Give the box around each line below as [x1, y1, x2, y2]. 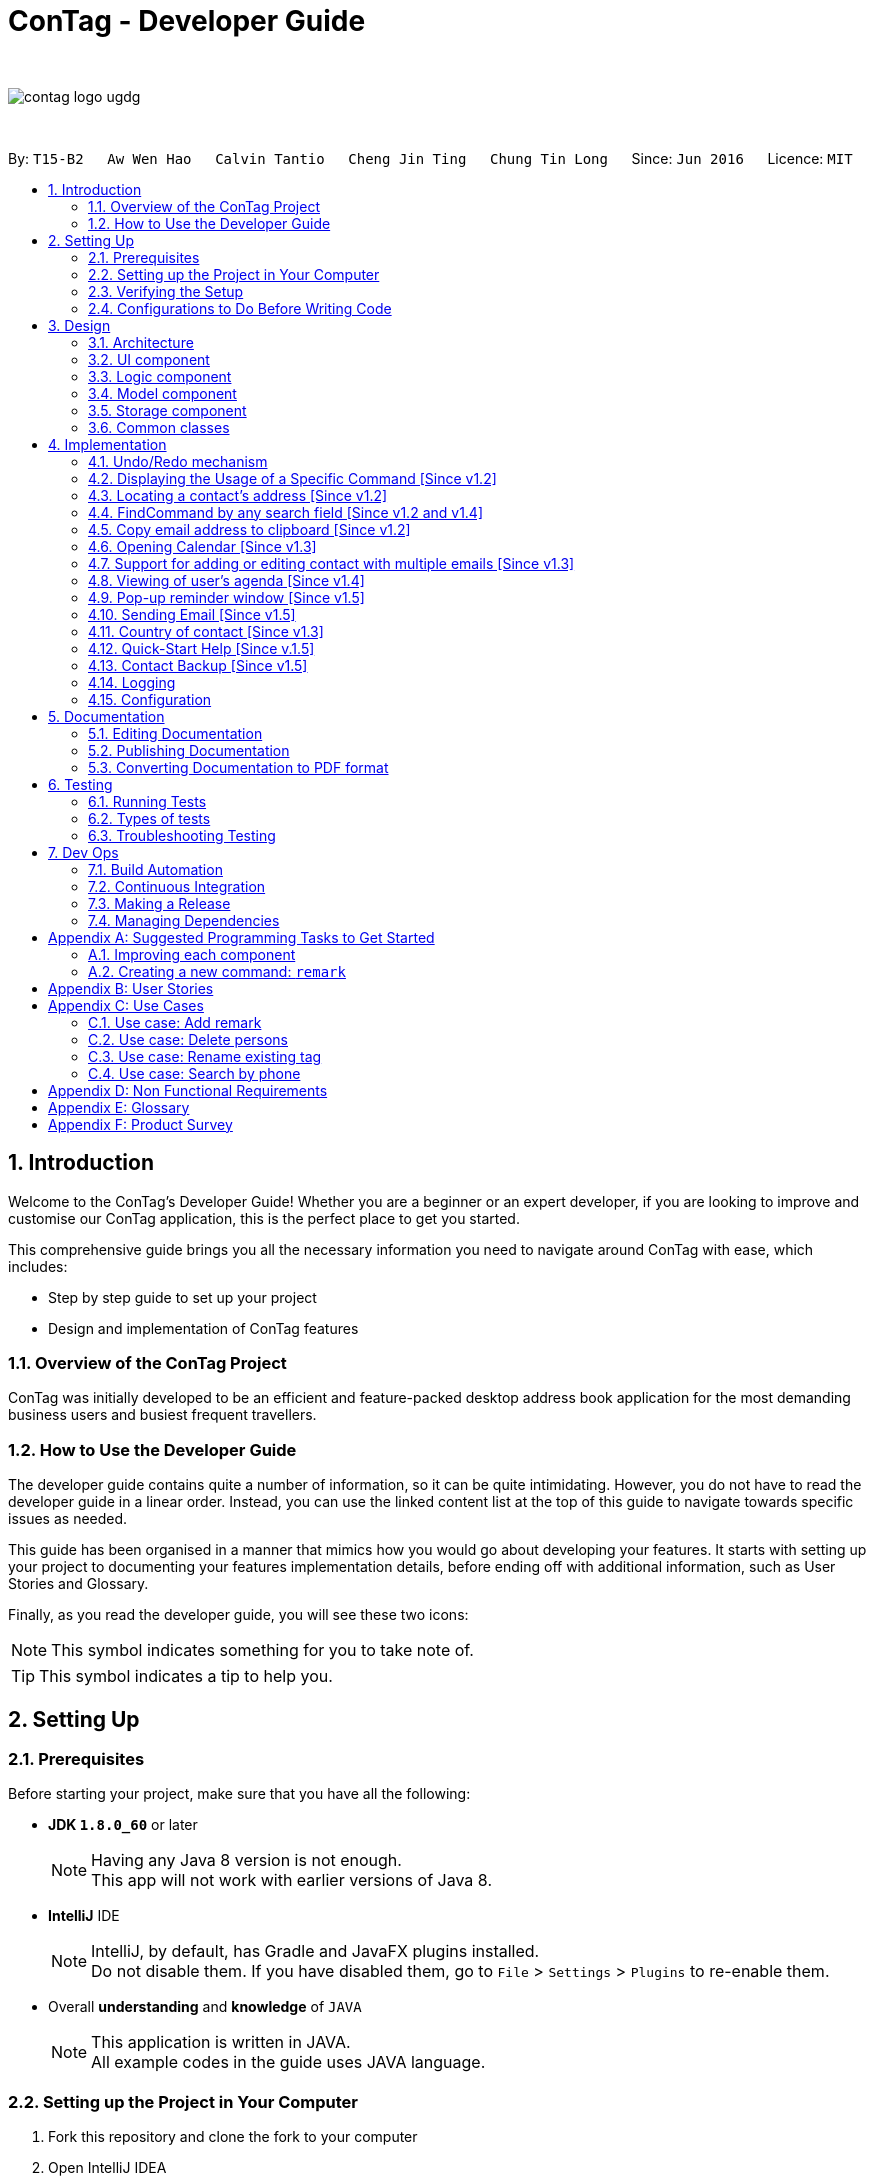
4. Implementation [48, 435, 167, 453]
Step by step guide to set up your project [48, 1288, 317, 1306]
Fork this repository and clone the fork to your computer [48, 2128, 418, 2146]
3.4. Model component [88, 384, 237, 402]
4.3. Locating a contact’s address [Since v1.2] [88, 486, 388, 504]
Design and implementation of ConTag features [48, 1319, 359, 1337]
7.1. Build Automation [88, 860, 223, 878]
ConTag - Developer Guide [8, 4, 366, 38]
